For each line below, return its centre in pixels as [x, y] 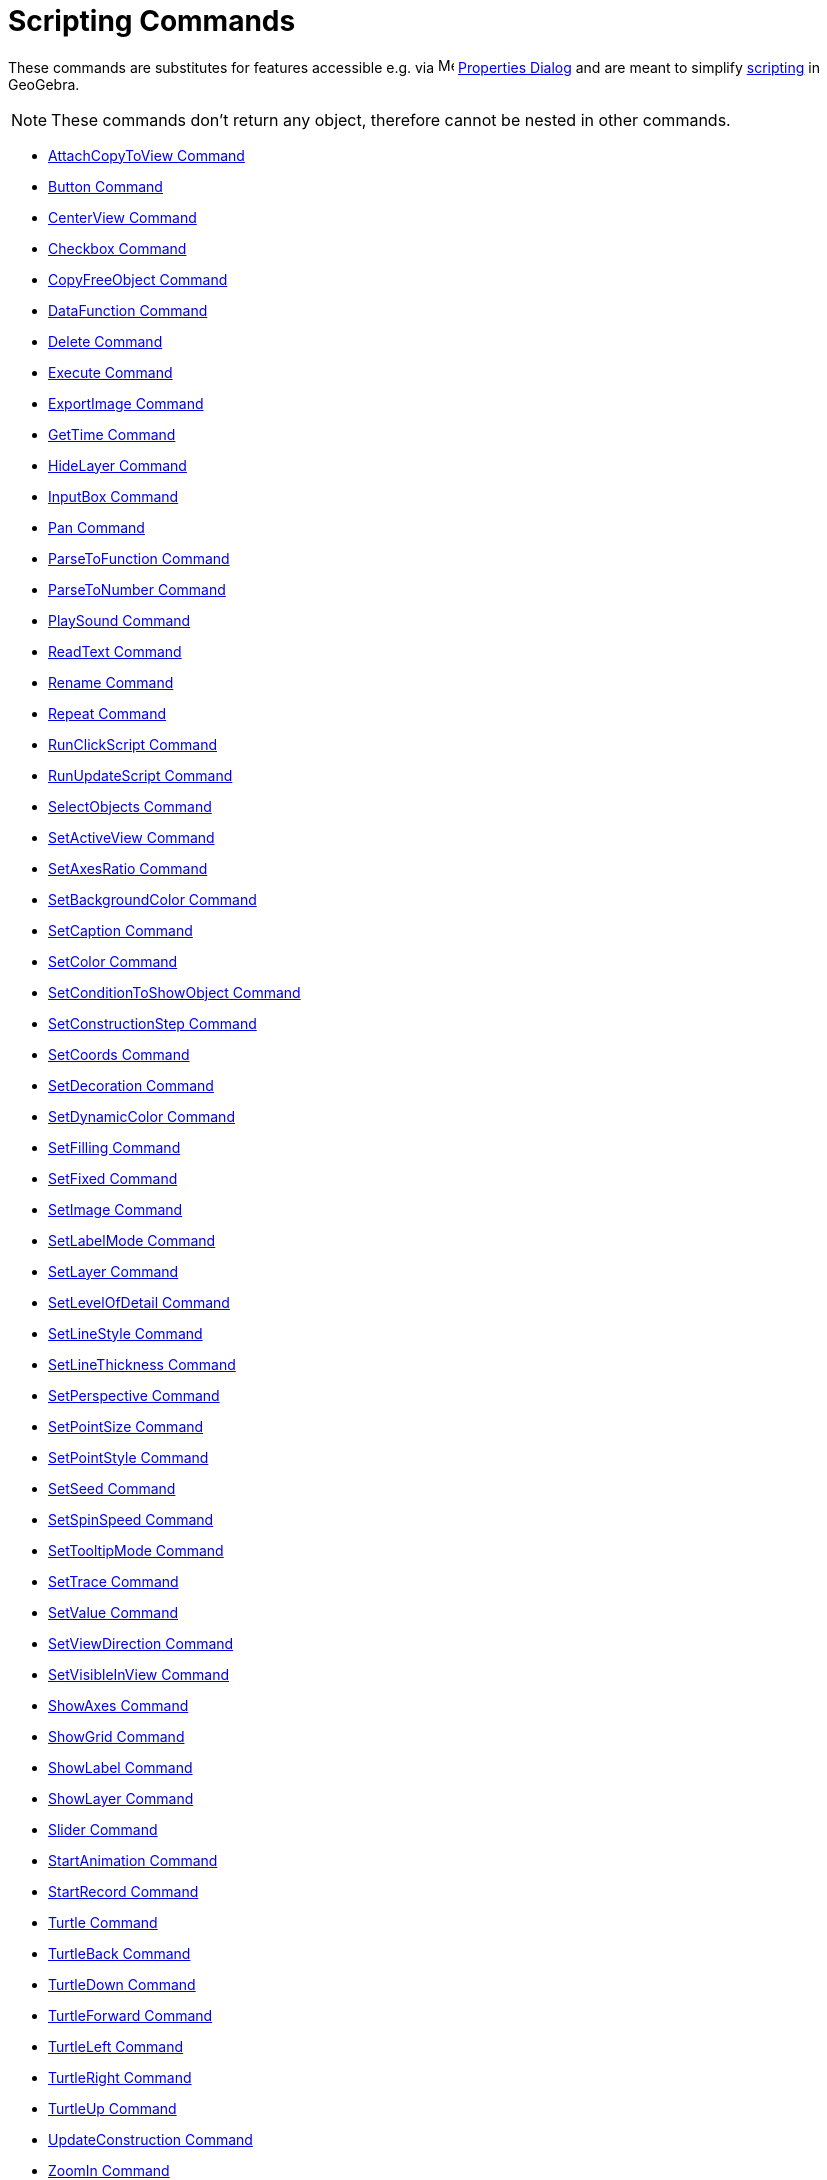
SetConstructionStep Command [152, 1023]
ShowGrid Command [116, 1736]
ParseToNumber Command [137, 589]
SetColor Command [113, 961]
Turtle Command [103, 1922]
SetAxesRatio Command [128, 868]
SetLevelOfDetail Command [139, 1302]
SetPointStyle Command [128, 1457]
